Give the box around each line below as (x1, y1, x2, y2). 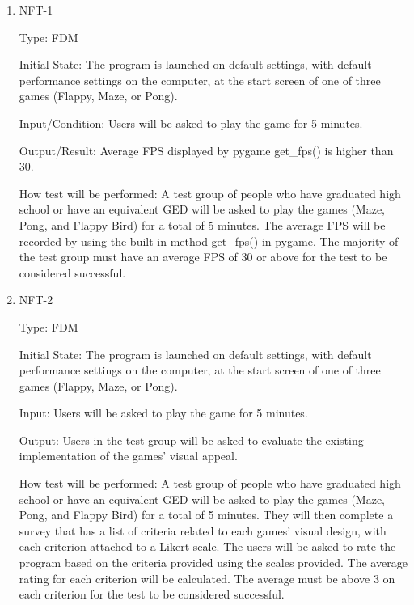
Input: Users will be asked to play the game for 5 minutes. (19, 404, 308, 421)
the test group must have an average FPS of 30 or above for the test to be (19, 248, 387, 265)
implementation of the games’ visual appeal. (19, 447, 238, 464)
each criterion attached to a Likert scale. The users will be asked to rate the (19, 538, 396, 555)
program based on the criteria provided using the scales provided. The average (19, 554, 408, 571)
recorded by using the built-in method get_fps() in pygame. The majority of (19, 232, 399, 249)
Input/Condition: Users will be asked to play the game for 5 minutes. (19, 114, 363, 131)
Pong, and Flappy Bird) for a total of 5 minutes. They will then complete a (19, 506, 394, 523)
